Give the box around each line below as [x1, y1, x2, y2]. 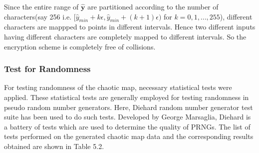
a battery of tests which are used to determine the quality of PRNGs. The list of [4, 121, 251, 131]
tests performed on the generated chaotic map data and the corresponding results [4, 131, 254, 141]
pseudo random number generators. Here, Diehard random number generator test [4, 101, 253, 112]
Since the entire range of [4, 1, 79, 11]
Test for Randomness [4, 62, 91, 75]
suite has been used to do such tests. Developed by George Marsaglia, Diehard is [4, 111, 251, 122]
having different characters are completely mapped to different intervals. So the [4, 31, 247, 41]
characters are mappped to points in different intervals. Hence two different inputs [4, 21, 256, 32]
